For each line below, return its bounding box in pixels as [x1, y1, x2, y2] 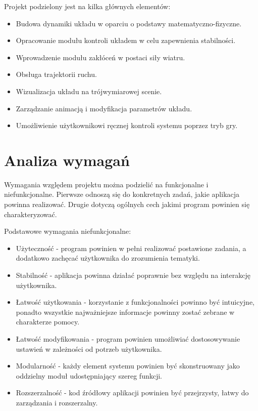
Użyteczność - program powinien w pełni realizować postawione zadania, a [16, 242, 246, 253]
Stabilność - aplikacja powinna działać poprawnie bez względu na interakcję [16, 270, 250, 280]
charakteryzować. [4, 209, 57, 219]
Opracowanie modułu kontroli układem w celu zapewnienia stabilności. [16, 35, 236, 46]
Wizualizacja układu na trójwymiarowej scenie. [16, 86, 162, 96]
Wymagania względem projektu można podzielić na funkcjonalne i [4, 179, 209, 189]
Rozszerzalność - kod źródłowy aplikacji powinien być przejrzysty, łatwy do [16, 387, 249, 398]
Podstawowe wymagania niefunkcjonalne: [4, 226, 131, 236]
